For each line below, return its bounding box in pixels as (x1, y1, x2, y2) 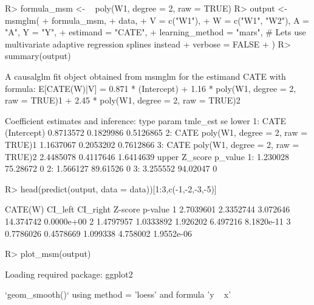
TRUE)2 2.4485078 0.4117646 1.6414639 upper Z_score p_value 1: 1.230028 (5, 150, 289, 163)
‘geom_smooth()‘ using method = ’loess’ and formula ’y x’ (5, 288, 231, 301)
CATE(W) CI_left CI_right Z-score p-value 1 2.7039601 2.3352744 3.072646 (5, 203, 290, 216)
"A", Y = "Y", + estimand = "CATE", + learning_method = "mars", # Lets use (5, 26, 306, 38)
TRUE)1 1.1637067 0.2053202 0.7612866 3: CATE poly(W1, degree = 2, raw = (5, 138, 299, 150)
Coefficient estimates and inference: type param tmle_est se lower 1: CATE (5, 114, 286, 127)
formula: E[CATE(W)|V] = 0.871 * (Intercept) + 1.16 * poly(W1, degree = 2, (5, 82, 296, 94)
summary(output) (5, 49, 71, 62)
